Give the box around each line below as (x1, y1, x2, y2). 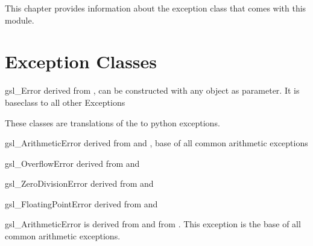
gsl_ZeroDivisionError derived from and (5, 177, 154, 190)
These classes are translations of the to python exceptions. (5, 116, 220, 129)
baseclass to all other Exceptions (5, 95, 125, 108)
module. (5, 13, 34, 26)
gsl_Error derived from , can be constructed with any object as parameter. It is (5, 84, 300, 97)
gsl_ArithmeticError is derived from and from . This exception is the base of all (5, 218, 301, 230)
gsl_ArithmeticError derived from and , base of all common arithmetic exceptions (5, 137, 308, 149)
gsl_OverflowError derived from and (5, 157, 140, 169)
